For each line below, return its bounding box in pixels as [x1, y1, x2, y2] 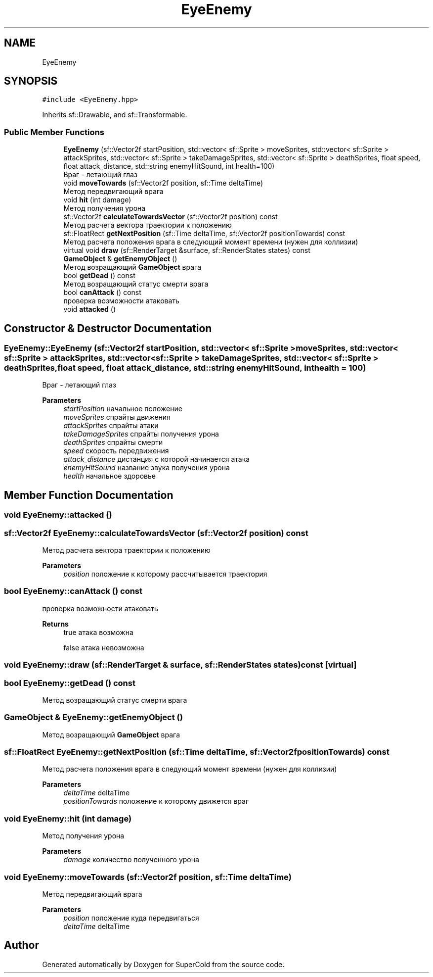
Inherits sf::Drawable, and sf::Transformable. [42, 110, 187, 119]
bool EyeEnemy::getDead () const [4, 678, 135, 688]
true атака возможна [63, 628, 133, 636]
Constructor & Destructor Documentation [4, 322, 212, 335]
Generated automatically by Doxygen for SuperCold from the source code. [42, 960, 285, 969]
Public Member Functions [4, 127, 104, 137]
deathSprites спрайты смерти [63, 438, 163, 447]
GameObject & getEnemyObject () [63, 254, 177, 263]
